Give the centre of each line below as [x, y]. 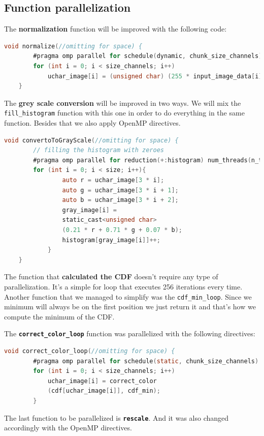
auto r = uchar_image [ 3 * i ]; [113, 180]
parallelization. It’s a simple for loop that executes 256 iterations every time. [123, 286]
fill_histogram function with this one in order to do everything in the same [124, 113]
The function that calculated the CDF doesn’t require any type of [111, 277]
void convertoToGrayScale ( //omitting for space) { [91, 140]
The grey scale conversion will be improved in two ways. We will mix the [123, 103]
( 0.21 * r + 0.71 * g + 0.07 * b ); [122, 230]
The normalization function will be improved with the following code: [115, 29]
